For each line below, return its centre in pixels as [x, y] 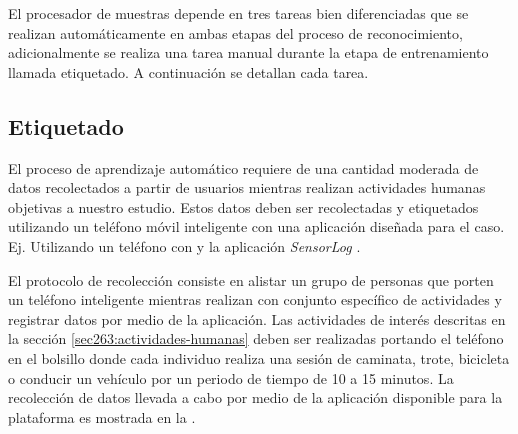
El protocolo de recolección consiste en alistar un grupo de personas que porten [251, 279]
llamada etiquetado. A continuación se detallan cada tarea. [188, 71]
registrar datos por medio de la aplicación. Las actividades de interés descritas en [257, 318]
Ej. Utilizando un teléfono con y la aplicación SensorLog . [184, 245]
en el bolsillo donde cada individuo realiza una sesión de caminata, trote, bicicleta [259, 357]
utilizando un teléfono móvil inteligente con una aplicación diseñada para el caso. [256, 226]
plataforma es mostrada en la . [102, 416]
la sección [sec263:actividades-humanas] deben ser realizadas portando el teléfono [256, 338]
